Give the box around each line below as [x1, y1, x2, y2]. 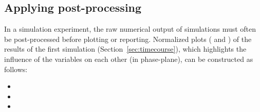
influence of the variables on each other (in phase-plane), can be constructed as [4, 53, 253, 64]
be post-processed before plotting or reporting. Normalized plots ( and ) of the [4, 33, 252, 44]
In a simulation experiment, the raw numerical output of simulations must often [4, 24, 256, 34]
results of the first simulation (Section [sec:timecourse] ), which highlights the [4, 43, 247, 54]
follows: [4, 63, 28, 74]
